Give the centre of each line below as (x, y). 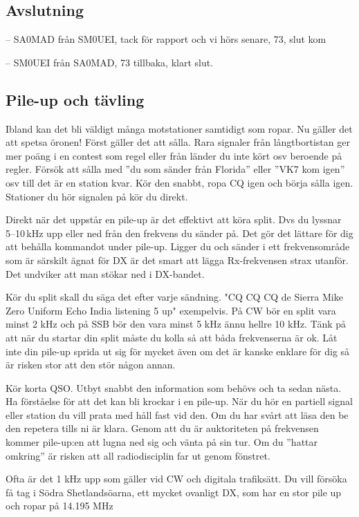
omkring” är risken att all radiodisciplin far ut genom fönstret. (138, 455)
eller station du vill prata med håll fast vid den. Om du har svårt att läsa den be (177, 414)
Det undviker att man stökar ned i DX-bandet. (105, 273)
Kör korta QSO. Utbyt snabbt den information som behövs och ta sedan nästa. (174, 387)
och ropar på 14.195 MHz (59, 506)
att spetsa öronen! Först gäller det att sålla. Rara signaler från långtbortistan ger (178, 142)
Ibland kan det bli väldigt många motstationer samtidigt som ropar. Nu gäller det (179, 128)
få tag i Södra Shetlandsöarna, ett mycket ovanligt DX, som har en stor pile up (174, 492)
